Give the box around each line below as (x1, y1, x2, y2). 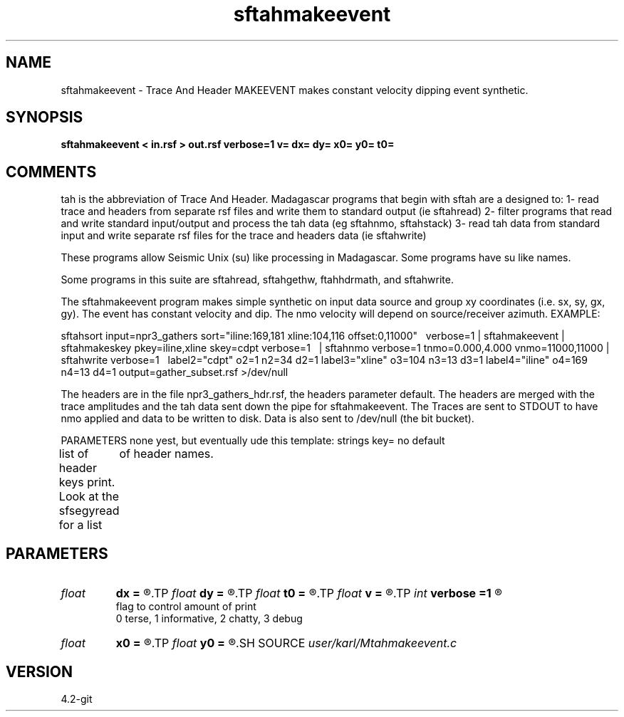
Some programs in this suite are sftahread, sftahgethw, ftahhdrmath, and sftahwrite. (61, 273, 454, 286)
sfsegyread (58, 503, 120, 518)
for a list (58, 518, 103, 533)
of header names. (119, 446, 214, 461)
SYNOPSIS (6, 108, 83, 127)
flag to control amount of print (115, 600, 256, 613)
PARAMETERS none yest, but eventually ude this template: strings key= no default (61, 434, 445, 447)
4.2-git (61, 692, 93, 705)
